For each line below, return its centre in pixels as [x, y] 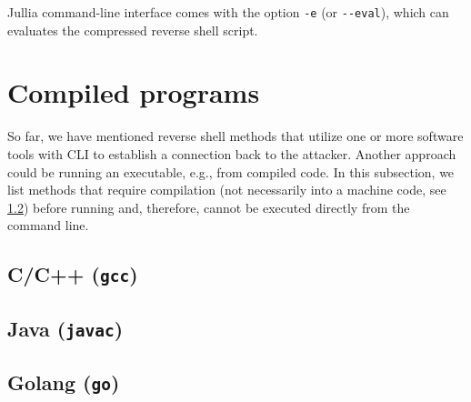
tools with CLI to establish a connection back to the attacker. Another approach [232, 153]
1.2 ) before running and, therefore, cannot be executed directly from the [209, 207]
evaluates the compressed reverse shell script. [133, 30]
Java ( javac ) [65, 328]
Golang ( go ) [64, 382]
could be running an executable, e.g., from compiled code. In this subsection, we [231, 171]
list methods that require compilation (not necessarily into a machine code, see [227, 190]
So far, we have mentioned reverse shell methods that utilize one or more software [235, 136]
